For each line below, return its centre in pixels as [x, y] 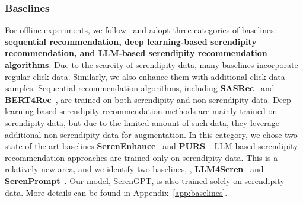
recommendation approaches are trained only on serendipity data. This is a [141, 157]
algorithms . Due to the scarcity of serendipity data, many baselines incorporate [151, 65]
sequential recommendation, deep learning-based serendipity [131, 41]
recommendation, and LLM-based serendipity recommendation [136, 53]
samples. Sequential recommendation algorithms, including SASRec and [140, 88]
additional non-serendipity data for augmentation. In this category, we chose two [151, 134]
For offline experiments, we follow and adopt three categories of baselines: [141, 30]
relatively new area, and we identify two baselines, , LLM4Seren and [134, 169]
